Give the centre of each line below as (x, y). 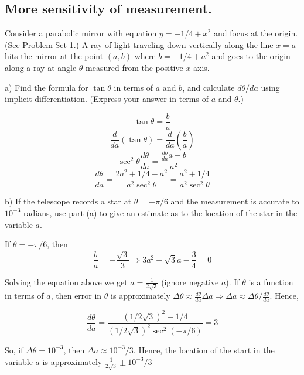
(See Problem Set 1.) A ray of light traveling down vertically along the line (139, 44)
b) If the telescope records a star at (68, 201)
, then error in (76, 296)
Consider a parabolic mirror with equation (81, 33)
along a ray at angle (41, 67)
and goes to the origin (251, 56)
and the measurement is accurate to (235, 201)
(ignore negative (190, 282)
